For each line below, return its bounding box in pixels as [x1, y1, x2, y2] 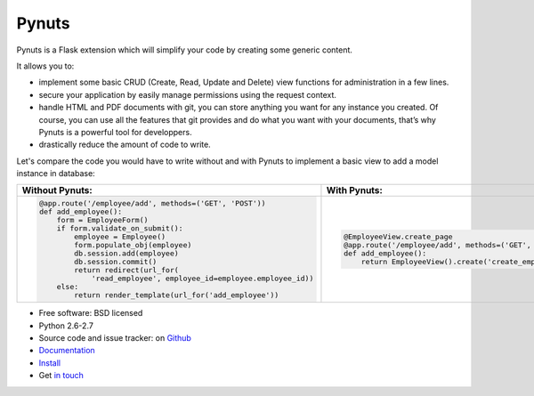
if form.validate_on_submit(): [56, 223, 183, 233]
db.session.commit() [74, 257, 158, 267]
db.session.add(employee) [74, 249, 180, 258]
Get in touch [38, 370, 85, 381]
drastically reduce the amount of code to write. [38, 139, 211, 150]
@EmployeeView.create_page [343, 232, 453, 242]
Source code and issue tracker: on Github [38, 333, 191, 343]
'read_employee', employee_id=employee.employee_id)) [91, 274, 314, 284]
